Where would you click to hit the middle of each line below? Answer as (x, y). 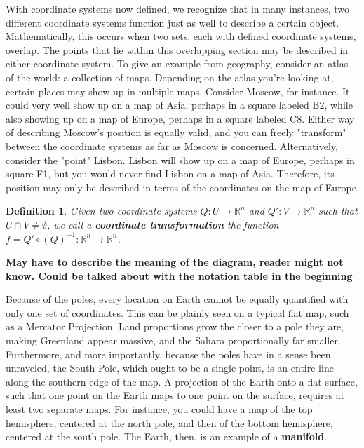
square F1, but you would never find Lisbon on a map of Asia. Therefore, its (170, 174)
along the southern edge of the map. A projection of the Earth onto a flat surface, (182, 381)
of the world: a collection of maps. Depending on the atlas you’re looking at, (170, 77)
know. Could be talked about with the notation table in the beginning (179, 275)
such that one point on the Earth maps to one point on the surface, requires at (175, 395)
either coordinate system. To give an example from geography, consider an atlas (177, 63)
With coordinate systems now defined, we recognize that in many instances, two (178, 8)
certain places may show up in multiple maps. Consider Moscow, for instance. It (178, 91)
